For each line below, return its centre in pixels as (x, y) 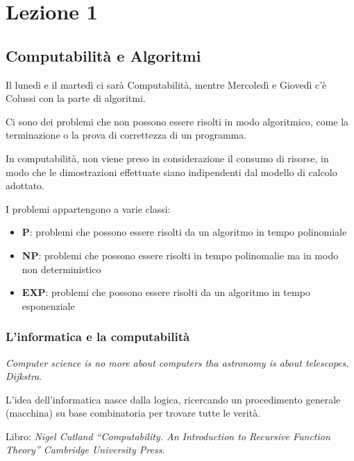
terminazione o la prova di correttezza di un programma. (126, 135)
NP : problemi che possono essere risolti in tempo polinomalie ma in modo (180, 255)
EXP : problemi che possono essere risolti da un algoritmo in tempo (166, 292)
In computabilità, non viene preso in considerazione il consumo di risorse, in (167, 158)
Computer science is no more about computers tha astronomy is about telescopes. (177, 362)
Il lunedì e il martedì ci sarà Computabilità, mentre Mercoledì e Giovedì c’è (166, 84)
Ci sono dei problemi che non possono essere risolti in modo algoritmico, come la (177, 121)
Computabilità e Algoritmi (103, 55)
